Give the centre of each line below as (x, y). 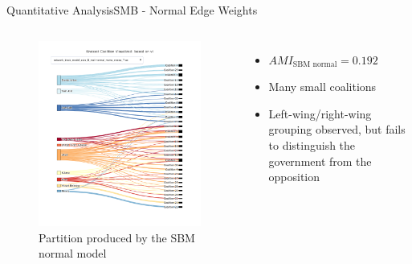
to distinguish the (312, 144)
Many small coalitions (322, 87)
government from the (320, 161)
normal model (73, 253)
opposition (294, 177)
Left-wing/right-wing (320, 113)
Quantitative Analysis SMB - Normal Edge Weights (132, 10)
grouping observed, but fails (337, 129)
